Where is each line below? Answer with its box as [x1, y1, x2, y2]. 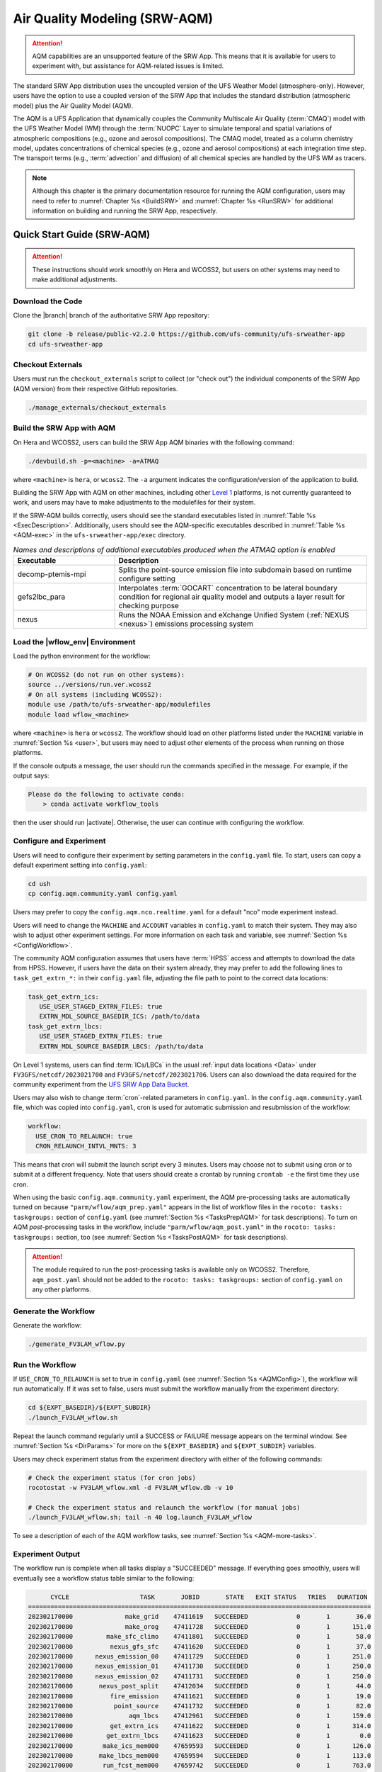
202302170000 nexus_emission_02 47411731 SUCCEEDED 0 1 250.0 [28, 1672, 371, 1680]
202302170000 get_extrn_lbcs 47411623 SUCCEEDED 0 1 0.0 [28, 1732, 371, 1740]
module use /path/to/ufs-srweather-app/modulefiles [28, 700, 212, 709]
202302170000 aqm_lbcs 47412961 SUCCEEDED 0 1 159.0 [28, 1712, 371, 1720]
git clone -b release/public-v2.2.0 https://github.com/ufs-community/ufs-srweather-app [28, 330, 346, 338]
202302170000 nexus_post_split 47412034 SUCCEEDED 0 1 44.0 [28, 1682, 371, 1690]
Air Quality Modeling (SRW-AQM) [13, 11, 214, 26]
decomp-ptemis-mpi [17, 569, 86, 579]
